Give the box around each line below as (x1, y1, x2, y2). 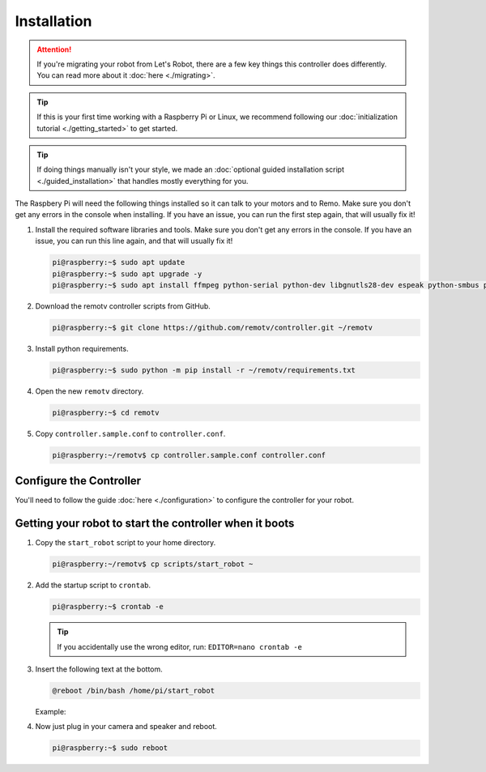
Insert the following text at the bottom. (35, 664, 164, 674)
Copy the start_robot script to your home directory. (35, 538, 216, 548)
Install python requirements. (35, 343, 129, 353)
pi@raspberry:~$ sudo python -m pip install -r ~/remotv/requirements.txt (52, 365, 356, 374)
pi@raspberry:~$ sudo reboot (52, 744, 168, 753)
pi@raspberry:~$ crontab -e (52, 602, 164, 612)
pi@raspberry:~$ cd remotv (52, 407, 160, 417)
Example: (35, 706, 66, 716)
